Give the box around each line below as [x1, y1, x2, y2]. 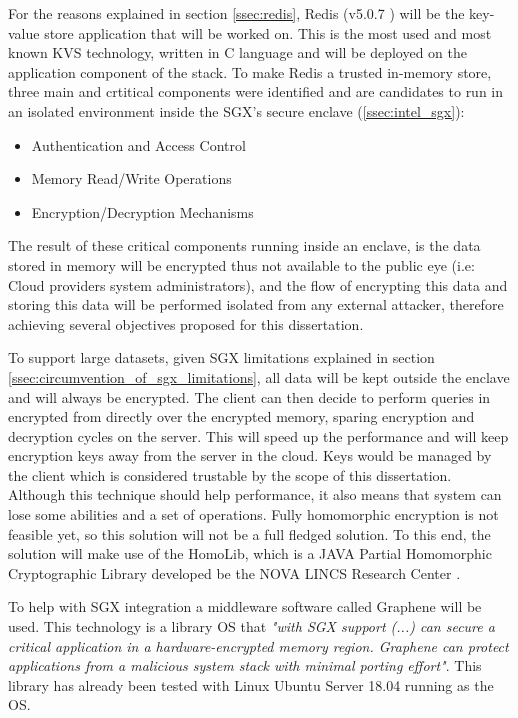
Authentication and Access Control [31, 134, 246, 155]
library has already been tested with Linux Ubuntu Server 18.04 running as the [8, 674, 494, 695]
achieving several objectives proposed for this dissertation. [8, 313, 364, 334]
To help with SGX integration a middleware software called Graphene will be [8, 596, 482, 617]
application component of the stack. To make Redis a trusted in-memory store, [8, 61, 492, 82]
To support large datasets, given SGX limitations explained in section [8, 347, 435, 368]
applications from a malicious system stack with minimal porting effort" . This [8, 655, 482, 676]
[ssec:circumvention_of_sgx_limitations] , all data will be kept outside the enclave [8, 366, 510, 387]
